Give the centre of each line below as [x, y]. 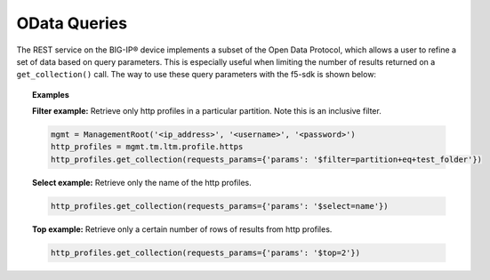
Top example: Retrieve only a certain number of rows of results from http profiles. [182, 229]
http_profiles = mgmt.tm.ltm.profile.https [147, 147]
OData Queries [72, 23]
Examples [51, 94]
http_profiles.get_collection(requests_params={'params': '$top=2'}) [205, 252]
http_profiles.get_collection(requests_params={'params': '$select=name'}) [219, 206]
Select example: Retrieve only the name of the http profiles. [142, 182]
